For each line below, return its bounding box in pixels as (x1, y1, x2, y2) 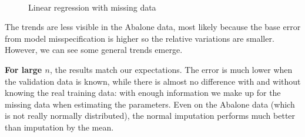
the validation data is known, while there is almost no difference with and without (5, 75, 301, 87)
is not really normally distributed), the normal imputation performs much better (5, 109, 296, 122)
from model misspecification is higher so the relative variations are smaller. (5, 32, 274, 44)
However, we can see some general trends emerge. (5, 44, 183, 56)
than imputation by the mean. (5, 121, 114, 133)
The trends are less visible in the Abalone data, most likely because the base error (5, 21, 301, 33)
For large (5, 63, 42, 75)
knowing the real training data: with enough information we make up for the (5, 86, 281, 99)
